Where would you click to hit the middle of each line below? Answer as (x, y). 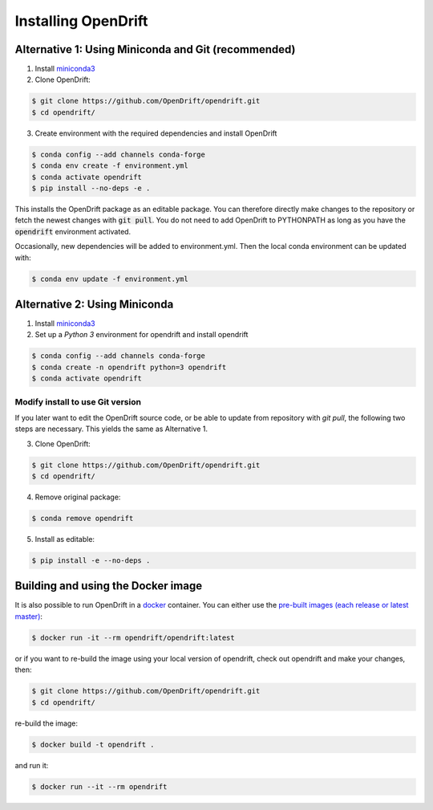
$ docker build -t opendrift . (93, 744)
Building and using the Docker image (109, 586)
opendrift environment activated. (73, 231)
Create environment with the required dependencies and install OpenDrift (156, 133)
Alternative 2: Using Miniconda (94, 304)
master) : (29, 616)
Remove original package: (78, 497)
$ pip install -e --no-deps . (91, 560)
